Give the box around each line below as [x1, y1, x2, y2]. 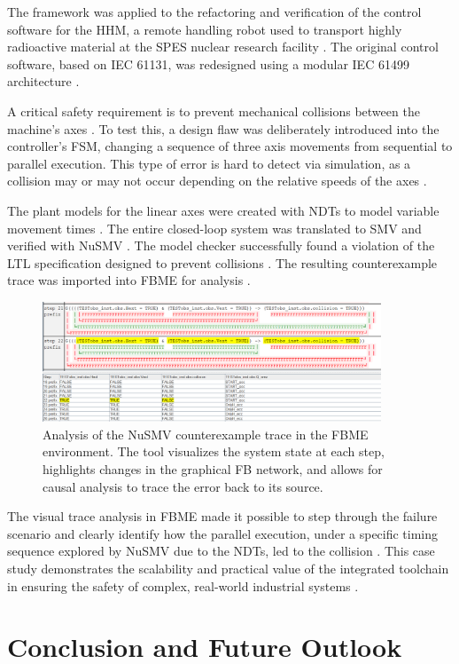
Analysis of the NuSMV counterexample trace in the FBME [43, 424, 369, 443]
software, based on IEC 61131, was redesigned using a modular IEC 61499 [7, 54, 409, 73]
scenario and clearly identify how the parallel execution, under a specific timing [7, 524, 439, 542]
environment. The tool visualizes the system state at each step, [43, 442, 385, 461]
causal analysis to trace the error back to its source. [43, 477, 323, 495]
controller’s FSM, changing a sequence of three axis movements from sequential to [7, 137, 453, 155]
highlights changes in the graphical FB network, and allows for [43, 459, 383, 478]
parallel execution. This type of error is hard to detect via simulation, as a [7, 154, 411, 172]
